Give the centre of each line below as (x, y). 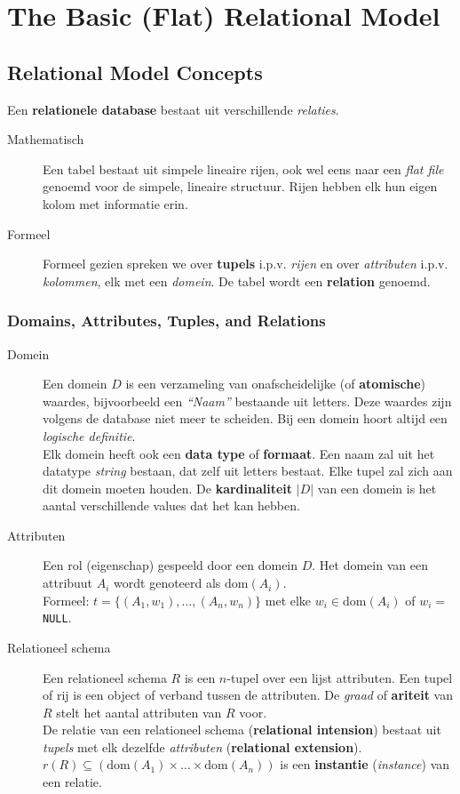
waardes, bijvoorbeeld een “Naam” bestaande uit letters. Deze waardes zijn (247, 401)
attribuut (68, 583)
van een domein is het (377, 488)
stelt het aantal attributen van (139, 712)
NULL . (57, 618)
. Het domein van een (370, 565)
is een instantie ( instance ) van (365, 764)
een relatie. (72, 782)
